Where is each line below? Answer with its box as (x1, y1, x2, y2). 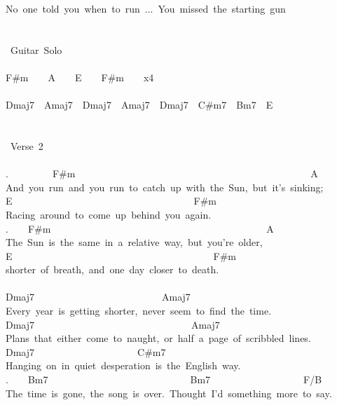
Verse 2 (10, 138, 43, 153)
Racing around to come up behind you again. (6, 207, 212, 221)
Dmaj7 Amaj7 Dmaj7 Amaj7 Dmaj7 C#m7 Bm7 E (6, 97, 273, 112)
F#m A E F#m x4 (6, 69, 154, 84)
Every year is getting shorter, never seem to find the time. (6, 303, 272, 318)
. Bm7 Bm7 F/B (6, 372, 322, 387)
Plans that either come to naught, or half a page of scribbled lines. (6, 331, 311, 345)
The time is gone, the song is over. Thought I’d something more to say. (6, 385, 332, 400)
